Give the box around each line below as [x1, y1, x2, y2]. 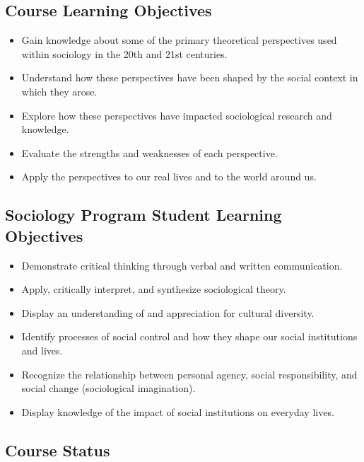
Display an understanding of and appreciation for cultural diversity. [21, 305, 315, 320]
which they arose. [21, 83, 98, 98]
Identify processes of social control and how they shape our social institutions [21, 329, 358, 344]
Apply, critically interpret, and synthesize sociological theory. [21, 282, 286, 296]
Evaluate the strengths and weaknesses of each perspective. [21, 145, 278, 160]
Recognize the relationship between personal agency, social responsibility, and [21, 366, 358, 381]
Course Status [5, 439, 110, 461]
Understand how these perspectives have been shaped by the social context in [21, 70, 358, 85]
